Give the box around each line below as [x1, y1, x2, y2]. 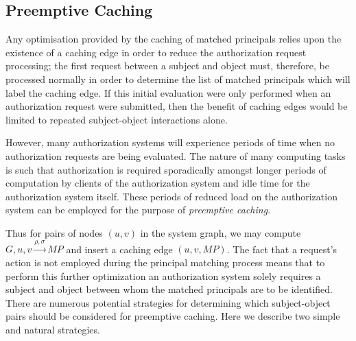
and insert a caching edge [66, 242, 173, 256]
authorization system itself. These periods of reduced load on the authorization [5, 189, 337, 203]
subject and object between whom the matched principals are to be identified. [5, 282, 333, 296]
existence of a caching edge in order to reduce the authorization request [5, 45, 307, 59]
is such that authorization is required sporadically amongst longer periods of [5, 162, 327, 176]
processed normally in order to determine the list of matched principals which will [5, 71, 351, 86]
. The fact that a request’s [226, 242, 337, 256]
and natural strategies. [5, 322, 100, 336]
